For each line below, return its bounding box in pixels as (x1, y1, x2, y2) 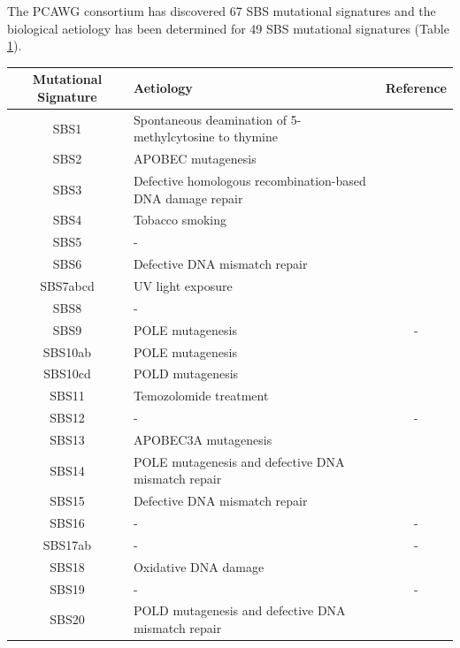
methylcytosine (133, 127, 215, 146)
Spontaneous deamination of (133, 110, 287, 128)
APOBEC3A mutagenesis (133, 430, 272, 448)
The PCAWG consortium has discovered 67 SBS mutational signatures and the (7, 2, 436, 19)
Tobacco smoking (133, 210, 226, 229)
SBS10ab (42, 342, 92, 361)
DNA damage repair (133, 188, 243, 207)
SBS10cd (43, 364, 91, 383)
